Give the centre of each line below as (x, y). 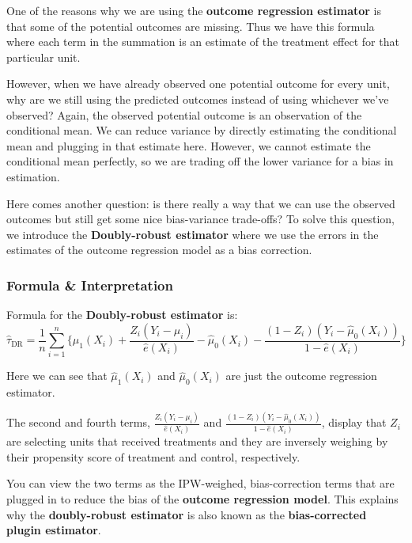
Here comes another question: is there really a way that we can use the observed (201, 203)
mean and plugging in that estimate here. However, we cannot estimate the (189, 145)
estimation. (33, 176)
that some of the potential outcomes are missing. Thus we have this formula (191, 26)
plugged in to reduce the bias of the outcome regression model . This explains (202, 498)
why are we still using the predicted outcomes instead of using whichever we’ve (198, 99)
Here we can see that (57, 376)
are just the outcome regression (301, 376)
